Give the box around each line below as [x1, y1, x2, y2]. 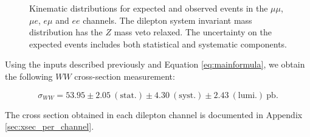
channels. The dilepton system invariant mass [83, 13, 252, 26]
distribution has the [29, 26, 103, 38]
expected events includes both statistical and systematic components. [29, 37, 288, 50]
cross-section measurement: [74, 69, 175, 82]
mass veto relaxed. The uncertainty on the [114, 26, 272, 38]
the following [5, 69, 53, 82]
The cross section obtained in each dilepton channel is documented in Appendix [5, 108, 303, 121]
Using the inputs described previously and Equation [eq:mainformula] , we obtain [5, 58, 305, 71]
